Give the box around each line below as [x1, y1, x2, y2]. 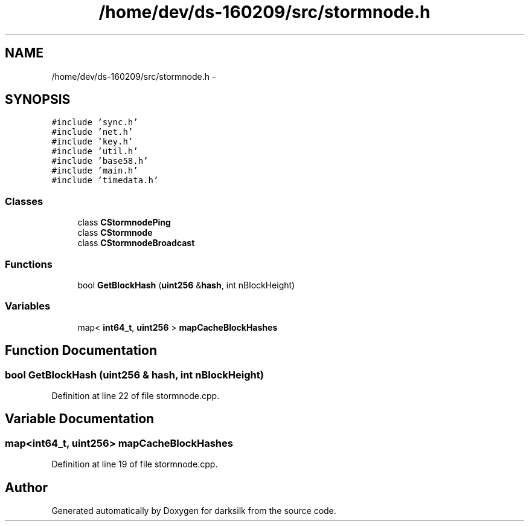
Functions [5, 258, 53, 270]
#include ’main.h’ [51, 166, 138, 176]
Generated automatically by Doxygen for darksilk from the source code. [51, 505, 336, 516]
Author [5, 479, 48, 495]
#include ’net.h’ [51, 127, 133, 137]
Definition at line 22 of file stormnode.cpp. [51, 390, 220, 401]
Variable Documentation [5, 411, 155, 427]
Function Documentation [5, 343, 157, 359]
